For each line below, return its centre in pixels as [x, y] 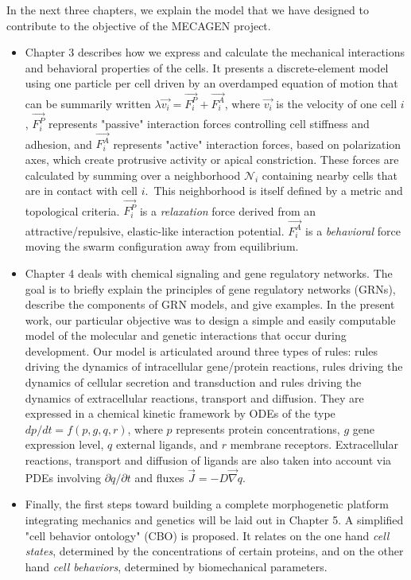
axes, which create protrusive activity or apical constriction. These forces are [212, 159]
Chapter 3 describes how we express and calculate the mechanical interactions [215, 52]
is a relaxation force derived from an [228, 210]
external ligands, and [167, 444]
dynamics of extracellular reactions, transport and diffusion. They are [194, 397]
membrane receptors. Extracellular [314, 444]
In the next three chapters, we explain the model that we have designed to [188, 10]
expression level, [64, 444]
